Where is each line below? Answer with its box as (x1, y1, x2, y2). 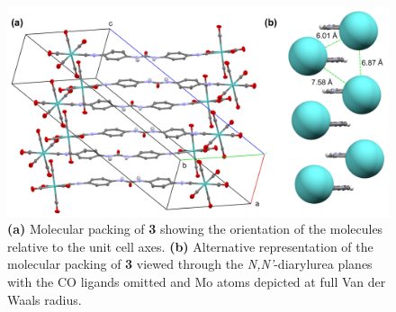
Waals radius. (7, 290, 82, 308)
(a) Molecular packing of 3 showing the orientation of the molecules (7, 219, 383, 238)
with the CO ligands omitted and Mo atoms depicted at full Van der (7, 272, 386, 291)
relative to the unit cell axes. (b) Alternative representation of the (7, 236, 373, 255)
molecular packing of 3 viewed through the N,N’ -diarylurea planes (7, 254, 373, 273)
